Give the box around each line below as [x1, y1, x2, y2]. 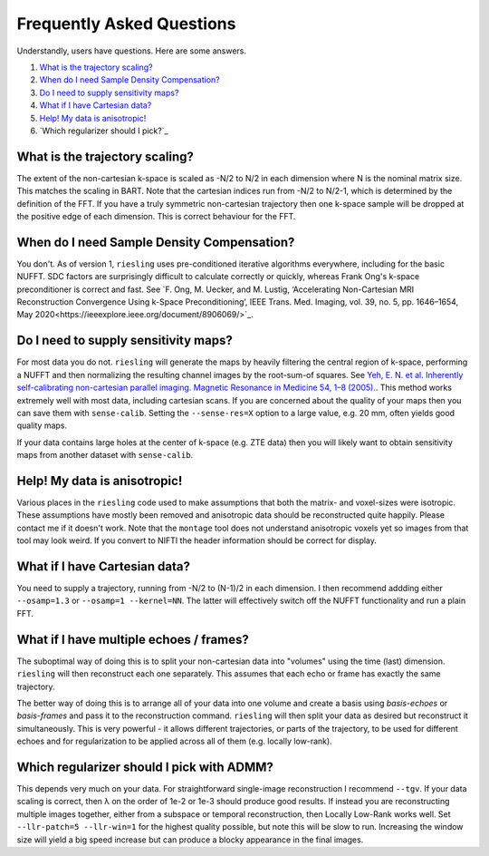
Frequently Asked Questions [16, 14, 236, 34]
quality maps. [16, 420, 68, 431]
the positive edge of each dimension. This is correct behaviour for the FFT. [16, 210, 296, 221]
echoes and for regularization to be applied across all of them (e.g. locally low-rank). [16, 735, 332, 747]
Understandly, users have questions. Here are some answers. [16, 45, 247, 56]
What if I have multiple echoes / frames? [16, 631, 249, 647]
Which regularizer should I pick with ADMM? [16, 759, 273, 774]
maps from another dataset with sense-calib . [16, 450, 194, 461]
